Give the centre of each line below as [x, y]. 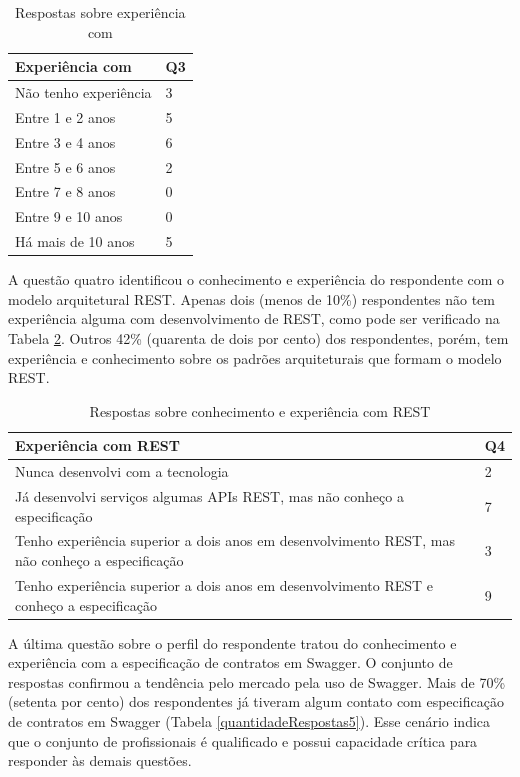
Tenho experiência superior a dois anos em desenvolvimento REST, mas [235, 540]
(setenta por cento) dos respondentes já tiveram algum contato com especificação [256, 701]
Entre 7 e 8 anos [65, 191]
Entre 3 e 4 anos [65, 141]
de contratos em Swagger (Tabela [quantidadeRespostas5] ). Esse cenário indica [249, 720]
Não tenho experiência [83, 92]
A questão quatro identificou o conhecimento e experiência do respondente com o [256, 279]
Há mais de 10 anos [75, 241]
